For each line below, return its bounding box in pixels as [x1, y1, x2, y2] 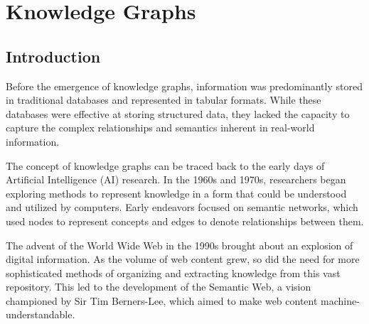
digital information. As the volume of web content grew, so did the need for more [6, 252, 360, 266]
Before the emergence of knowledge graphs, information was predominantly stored [6, 78, 363, 93]
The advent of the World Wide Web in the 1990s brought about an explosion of [6, 237, 353, 252]
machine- [321, 293, 360, 308]
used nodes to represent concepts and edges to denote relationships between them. [6, 213, 364, 228]
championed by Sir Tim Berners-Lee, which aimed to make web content [6, 293, 318, 308]
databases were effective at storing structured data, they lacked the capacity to [6, 106, 350, 121]
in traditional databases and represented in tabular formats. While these [6, 92, 321, 107]
